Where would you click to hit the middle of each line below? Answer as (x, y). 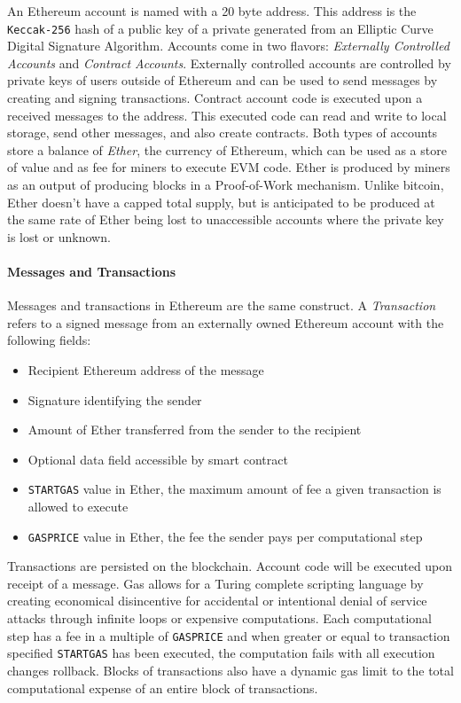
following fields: (49, 340)
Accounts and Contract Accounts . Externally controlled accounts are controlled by (229, 62)
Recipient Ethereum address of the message (146, 369)
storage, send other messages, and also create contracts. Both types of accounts (223, 133)
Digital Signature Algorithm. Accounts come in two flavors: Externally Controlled (228, 46)
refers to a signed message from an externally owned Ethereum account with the (226, 322)
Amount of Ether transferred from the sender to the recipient (195, 430)
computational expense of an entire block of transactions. (163, 687)
